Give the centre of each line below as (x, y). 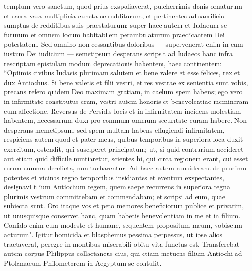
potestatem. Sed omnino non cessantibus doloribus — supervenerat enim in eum (124, 44)
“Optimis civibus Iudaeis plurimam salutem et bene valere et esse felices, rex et (122, 73)
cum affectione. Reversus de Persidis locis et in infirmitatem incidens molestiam (123, 110)
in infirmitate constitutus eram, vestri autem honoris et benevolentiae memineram (126, 101)
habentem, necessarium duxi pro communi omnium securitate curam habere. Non (125, 120)
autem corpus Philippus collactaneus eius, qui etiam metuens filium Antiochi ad (123, 253)
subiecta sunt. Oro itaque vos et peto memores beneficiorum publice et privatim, (124, 206)
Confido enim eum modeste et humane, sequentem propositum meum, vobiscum (123, 225)
